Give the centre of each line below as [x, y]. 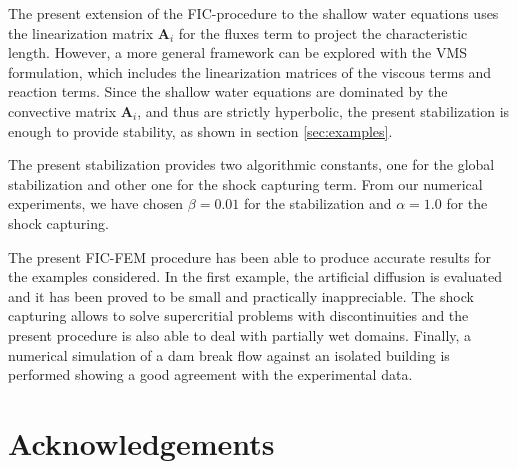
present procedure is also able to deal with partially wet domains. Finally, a [240, 334]
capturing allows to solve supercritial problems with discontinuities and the [238, 315]
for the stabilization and [317, 203]
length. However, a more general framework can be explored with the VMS [238, 52]
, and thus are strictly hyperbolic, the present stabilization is [323, 110]
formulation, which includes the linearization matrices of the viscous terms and [250, 71]
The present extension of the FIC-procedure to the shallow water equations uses [253, 13]
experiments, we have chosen [96, 203]
